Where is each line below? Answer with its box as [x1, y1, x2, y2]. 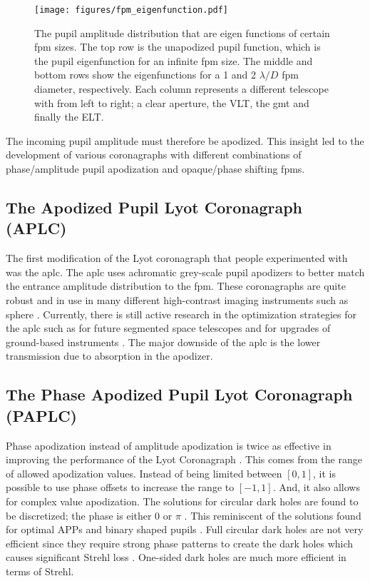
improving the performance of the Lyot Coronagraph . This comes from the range [6, 452, 362, 467]
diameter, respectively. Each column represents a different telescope [34, 81, 329, 96]
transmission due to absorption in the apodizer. [6, 348, 213, 363]
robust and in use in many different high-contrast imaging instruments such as [6, 292, 349, 307]
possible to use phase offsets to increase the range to [6, 480, 235, 495]
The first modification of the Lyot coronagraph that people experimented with [6, 251, 348, 266]
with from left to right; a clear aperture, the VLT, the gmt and [34, 95, 309, 110]
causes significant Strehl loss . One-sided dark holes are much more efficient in [6, 550, 346, 565]
